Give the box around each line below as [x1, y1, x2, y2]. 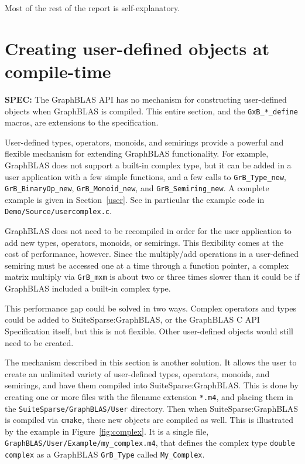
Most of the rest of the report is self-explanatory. [5, 2, 180, 13]
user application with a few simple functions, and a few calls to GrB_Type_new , [5, 170, 286, 182]
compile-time [5, 59, 111, 83]
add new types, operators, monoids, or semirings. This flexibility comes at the [5, 236, 284, 248]
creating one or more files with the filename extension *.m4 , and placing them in [5, 390, 293, 402]
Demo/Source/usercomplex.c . [5, 205, 112, 217]
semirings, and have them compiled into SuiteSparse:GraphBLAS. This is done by [5, 379, 299, 391]
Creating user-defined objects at [5, 36, 270, 60]
